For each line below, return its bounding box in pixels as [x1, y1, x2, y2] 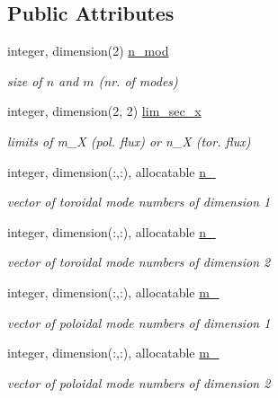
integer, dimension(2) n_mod [7, 41, 169, 60]
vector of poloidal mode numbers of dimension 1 [7, 313, 271, 332]
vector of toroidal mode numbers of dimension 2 [7, 252, 271, 271]
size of [7, 71, 42, 90]
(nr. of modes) [98, 71, 178, 90]
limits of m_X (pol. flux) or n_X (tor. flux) [7, 131, 251, 150]
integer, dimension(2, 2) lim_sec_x [7, 102, 202, 120]
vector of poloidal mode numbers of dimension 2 [7, 373, 271, 392]
